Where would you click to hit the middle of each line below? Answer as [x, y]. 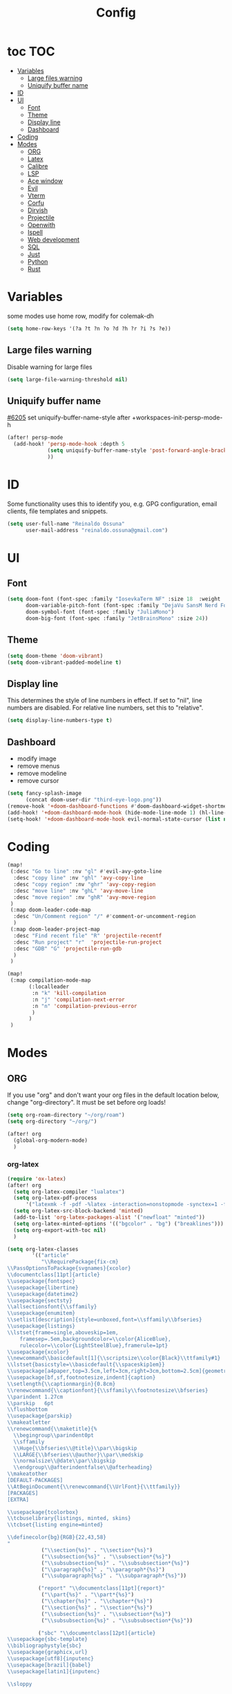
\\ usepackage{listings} [41, 1326]
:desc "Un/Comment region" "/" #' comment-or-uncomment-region [105, 917]
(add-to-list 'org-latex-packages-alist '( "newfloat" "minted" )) [109, 1217]
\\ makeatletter [29, 1422]
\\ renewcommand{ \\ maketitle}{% [52, 1429]
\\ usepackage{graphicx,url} [48, 1653]
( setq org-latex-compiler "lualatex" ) [69, 1192]
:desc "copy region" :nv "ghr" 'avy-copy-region [85, 884]
